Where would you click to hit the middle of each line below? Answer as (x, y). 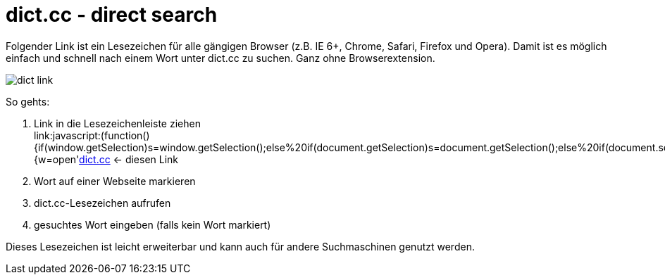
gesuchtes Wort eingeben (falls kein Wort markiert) (153, 224)
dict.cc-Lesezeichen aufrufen (102, 203)
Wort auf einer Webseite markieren (115, 181)
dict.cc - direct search (112, 15)
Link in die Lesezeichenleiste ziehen (117, 123)
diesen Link (152, 159)
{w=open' (57, 159)
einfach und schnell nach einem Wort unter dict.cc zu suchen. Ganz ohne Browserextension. (220, 58)
